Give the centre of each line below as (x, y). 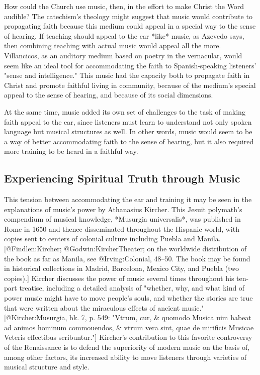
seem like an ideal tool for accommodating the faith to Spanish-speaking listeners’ (130, 65)
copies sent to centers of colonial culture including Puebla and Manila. (112, 239)
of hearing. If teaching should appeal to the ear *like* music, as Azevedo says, (124, 35)
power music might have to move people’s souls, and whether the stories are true (128, 298)
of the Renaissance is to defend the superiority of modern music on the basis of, (127, 347)
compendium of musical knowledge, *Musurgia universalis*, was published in (122, 219)
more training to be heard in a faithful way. (71, 151)
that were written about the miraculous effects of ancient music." (104, 307)
